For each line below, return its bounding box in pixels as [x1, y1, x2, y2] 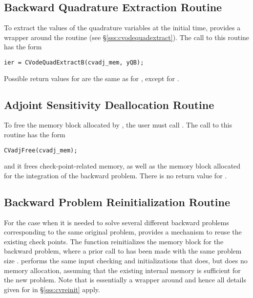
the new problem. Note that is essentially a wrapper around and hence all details [4, 275, 246, 285]
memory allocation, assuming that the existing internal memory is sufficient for [4, 265, 241, 275]
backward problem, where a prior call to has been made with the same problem [4, 246, 242, 256]
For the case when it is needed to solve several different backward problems [4, 217, 229, 227]
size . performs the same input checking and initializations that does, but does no [4, 255, 248, 266]
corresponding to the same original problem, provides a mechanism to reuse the [4, 227, 242, 237]
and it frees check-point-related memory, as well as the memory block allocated [4, 161, 241, 171]
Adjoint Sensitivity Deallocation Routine [4, 97, 214, 112]
